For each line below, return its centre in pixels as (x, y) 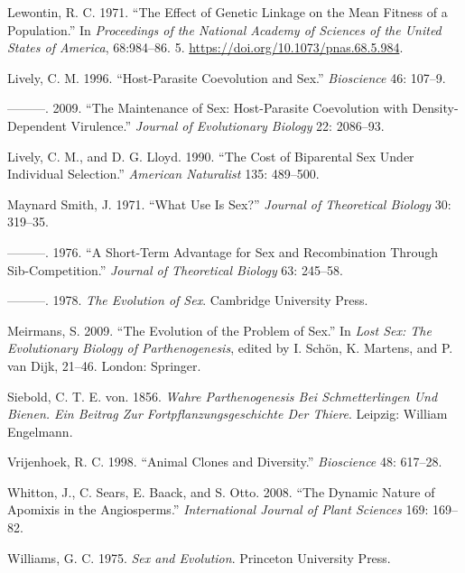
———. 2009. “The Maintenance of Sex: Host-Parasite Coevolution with (208, 108)
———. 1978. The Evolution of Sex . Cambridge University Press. (188, 300)
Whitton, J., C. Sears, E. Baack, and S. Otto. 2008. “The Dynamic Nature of (221, 491)
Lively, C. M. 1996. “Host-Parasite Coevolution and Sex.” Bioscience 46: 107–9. (227, 77)
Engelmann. (40, 431)
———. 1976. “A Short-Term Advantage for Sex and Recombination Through (223, 251)
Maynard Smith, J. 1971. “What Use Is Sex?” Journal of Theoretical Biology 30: (229, 203)
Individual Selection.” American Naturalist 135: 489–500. (163, 174)
